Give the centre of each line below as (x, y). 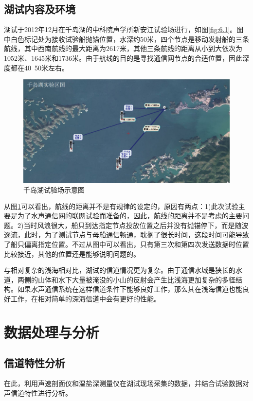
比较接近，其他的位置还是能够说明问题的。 (72, 253)
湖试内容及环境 (40, 9)
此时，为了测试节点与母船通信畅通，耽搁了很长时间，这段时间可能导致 (136, 235)
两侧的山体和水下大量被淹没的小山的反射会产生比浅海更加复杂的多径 (126, 279)
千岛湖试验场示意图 (54, 190)
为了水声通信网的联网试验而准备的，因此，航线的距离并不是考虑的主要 (130, 216)
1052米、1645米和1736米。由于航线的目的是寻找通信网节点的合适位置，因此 (123, 58)
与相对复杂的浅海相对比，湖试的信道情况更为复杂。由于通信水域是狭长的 (120, 270)
